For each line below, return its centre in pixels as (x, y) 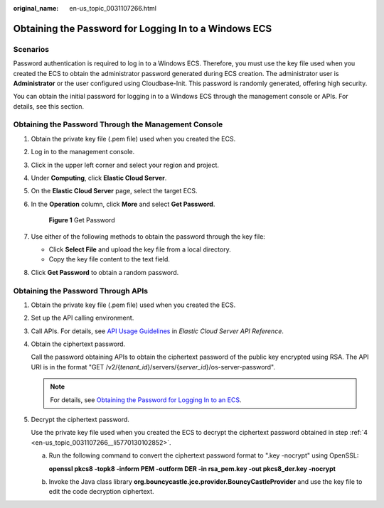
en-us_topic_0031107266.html (113, 8)
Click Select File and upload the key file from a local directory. (140, 249)
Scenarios (31, 49)
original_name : (36, 8)
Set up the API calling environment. (82, 318)
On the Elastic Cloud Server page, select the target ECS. (114, 191)
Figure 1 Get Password (82, 220)
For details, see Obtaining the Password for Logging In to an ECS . (146, 400)
